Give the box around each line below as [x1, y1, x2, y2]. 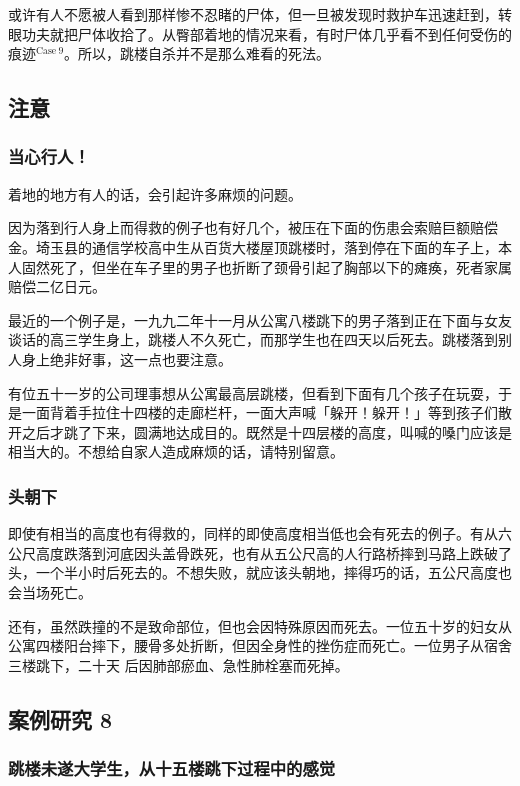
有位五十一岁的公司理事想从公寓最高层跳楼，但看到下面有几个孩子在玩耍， [8, 382, 498, 403]
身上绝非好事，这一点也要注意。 [21, 348, 232, 369]
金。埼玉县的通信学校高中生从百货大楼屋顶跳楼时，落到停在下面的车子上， [8, 236, 498, 257]
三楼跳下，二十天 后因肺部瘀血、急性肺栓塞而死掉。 [8, 654, 349, 675]
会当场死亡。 [8, 581, 92, 602]
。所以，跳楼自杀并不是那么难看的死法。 [64, 43, 331, 64]
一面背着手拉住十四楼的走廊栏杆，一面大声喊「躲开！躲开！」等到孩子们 [21, 402, 498, 423]
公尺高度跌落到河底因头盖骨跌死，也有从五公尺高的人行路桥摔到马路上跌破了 [8, 542, 512, 563]
